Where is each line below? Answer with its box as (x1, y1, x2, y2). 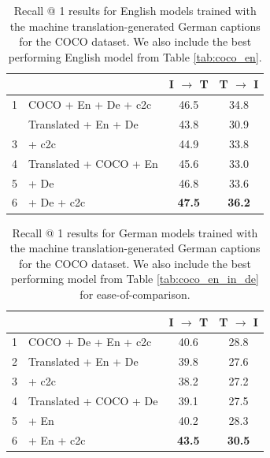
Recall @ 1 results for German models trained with (12, 224, 258, 240)
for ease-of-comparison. (80, 285, 190, 302)
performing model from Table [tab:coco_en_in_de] (11, 270, 259, 287)
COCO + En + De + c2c (28, 96, 152, 113)
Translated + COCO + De (28, 392, 158, 408)
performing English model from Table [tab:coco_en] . (8, 48, 262, 65)
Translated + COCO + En (28, 155, 158, 171)
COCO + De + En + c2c (28, 333, 152, 350)
